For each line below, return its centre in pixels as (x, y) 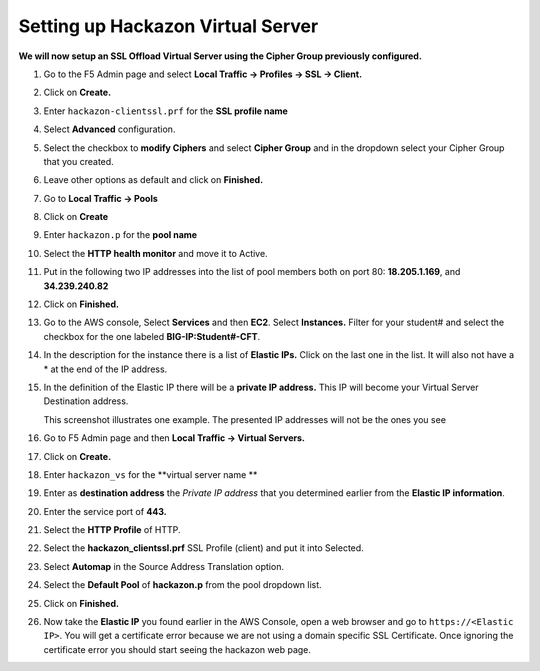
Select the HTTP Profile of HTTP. (112, 530)
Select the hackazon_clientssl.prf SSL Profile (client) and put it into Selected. (203, 548)
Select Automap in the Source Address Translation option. (164, 566)
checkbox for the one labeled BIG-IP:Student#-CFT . (152, 336)
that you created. (78, 161)
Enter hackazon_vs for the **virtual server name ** (150, 474)
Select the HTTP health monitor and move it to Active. (156, 253)
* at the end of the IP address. (105, 369)
